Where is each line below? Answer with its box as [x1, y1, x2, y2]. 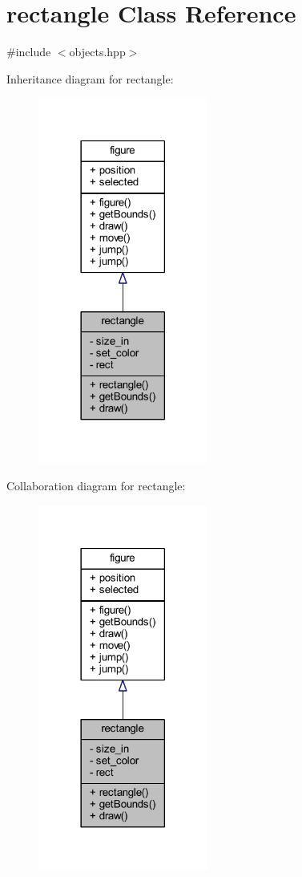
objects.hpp [69, 43, 126, 60]
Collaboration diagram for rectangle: [6, 477, 186, 494]
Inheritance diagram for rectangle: [6, 70, 174, 87]
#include [6, 43, 51, 60]
